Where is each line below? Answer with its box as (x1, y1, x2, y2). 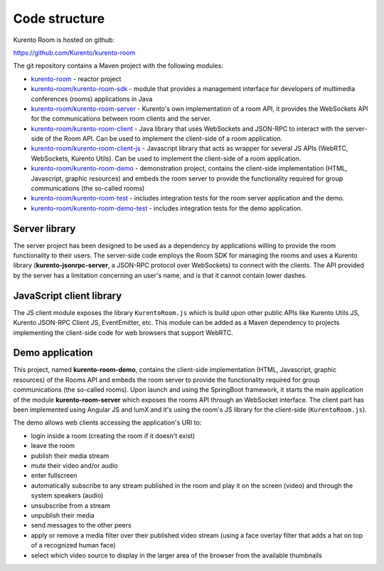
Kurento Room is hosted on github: (13, 36, 115, 44)
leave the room (31, 442, 75, 450)
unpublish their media (31, 511, 95, 519)
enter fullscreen (31, 471, 78, 480)
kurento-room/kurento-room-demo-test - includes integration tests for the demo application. (31, 203, 303, 213)
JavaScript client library (13, 289, 122, 301)
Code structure (13, 11, 105, 26)
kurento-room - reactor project (31, 75, 122, 83)
